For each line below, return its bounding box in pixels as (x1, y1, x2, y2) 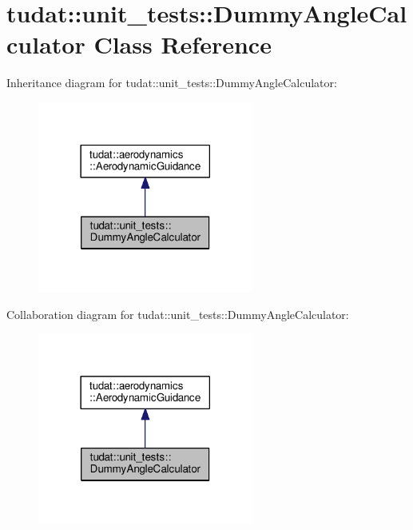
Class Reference (93, 28, 272, 61)
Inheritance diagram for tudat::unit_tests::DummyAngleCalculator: (6, 74, 337, 91)
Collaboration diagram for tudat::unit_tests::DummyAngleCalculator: (6, 305, 349, 322)
